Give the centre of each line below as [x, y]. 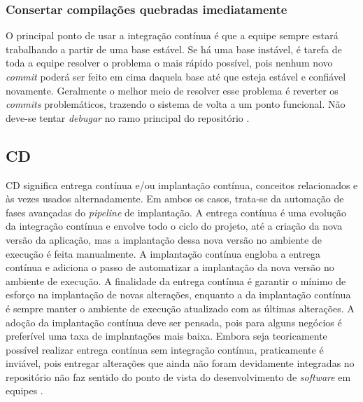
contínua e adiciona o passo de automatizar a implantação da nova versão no [170, 267]
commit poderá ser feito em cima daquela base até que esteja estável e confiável [176, 76]
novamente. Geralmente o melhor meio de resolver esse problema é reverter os [172, 90]
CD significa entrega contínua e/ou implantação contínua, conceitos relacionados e [182, 185]
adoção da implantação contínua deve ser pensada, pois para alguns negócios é [174, 322]
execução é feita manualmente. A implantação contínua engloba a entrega [163, 253]
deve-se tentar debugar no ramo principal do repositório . [128, 117]
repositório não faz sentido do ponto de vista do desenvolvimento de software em [178, 376]
